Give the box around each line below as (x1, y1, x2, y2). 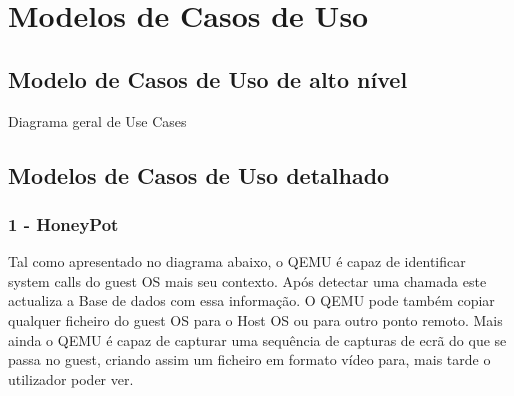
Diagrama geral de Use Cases (8, 110, 187, 131)
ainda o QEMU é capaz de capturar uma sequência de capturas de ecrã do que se (8, 329, 507, 350)
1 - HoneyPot (8, 211, 119, 236)
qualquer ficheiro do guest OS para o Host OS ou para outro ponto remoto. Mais (8, 309, 503, 330)
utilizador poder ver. (8, 368, 134, 389)
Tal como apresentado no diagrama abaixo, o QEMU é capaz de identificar (8, 251, 466, 272)
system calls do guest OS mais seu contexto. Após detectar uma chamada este (8, 270, 487, 291)
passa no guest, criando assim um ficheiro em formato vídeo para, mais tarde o (8, 349, 491, 370)
